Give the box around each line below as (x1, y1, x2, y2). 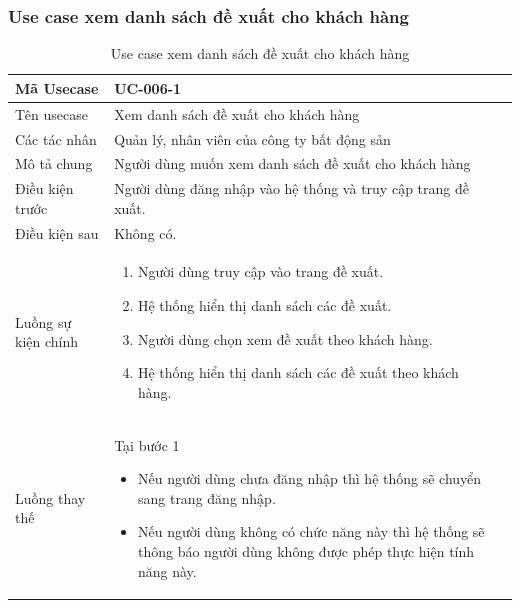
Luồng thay (15, 487, 86, 508)
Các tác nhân (15, 128, 97, 149)
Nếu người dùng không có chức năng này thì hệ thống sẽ (137, 521, 485, 542)
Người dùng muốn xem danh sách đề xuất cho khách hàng (114, 153, 471, 174)
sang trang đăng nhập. (137, 487, 276, 508)
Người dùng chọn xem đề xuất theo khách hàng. (137, 328, 433, 349)
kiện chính (15, 331, 79, 352)
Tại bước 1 (114, 434, 180, 455)
